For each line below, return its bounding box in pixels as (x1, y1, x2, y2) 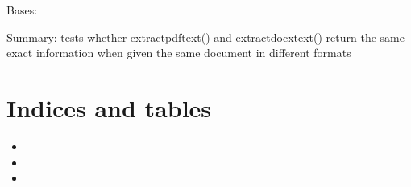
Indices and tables (6, 91, 212, 124)
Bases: (6, 2, 38, 18)
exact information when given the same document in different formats (6, 44, 351, 61)
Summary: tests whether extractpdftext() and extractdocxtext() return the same (6, 28, 405, 45)
